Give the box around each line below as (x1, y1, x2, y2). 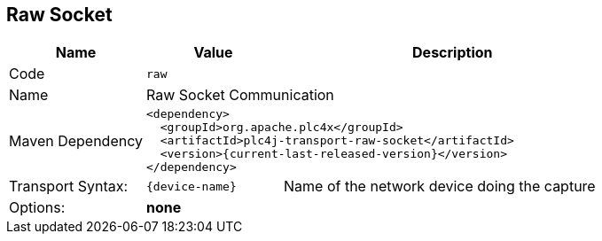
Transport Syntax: (9, 177, 129, 196)
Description (412, 43, 493, 62)
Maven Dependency (9, 131, 144, 150)
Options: (9, 198, 66, 217)
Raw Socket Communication (146, 86, 334, 105)
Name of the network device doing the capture (284, 177, 596, 196)
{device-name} (146, 179, 237, 193)
